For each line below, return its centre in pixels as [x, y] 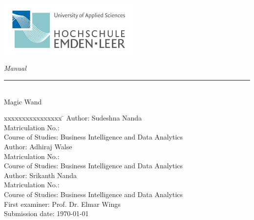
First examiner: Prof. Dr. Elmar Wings [62, 204]
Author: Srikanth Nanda [41, 175]
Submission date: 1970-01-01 [46, 213]
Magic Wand [23, 101]
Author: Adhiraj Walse [38, 147]
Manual [15, 68]
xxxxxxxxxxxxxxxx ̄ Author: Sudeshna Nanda [73, 118]
